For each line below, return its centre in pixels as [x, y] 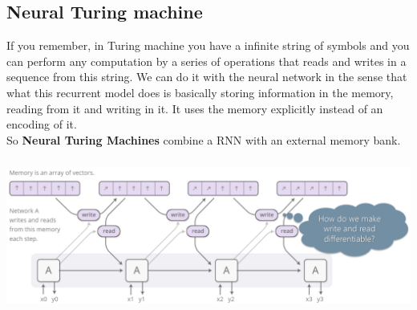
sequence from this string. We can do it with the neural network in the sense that [207, 77]
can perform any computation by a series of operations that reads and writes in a [206, 61]
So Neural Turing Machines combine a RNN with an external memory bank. [204, 139]
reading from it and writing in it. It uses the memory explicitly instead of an [195, 108]
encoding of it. [42, 124]
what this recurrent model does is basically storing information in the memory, [200, 92]
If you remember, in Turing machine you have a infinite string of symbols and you [208, 45]
